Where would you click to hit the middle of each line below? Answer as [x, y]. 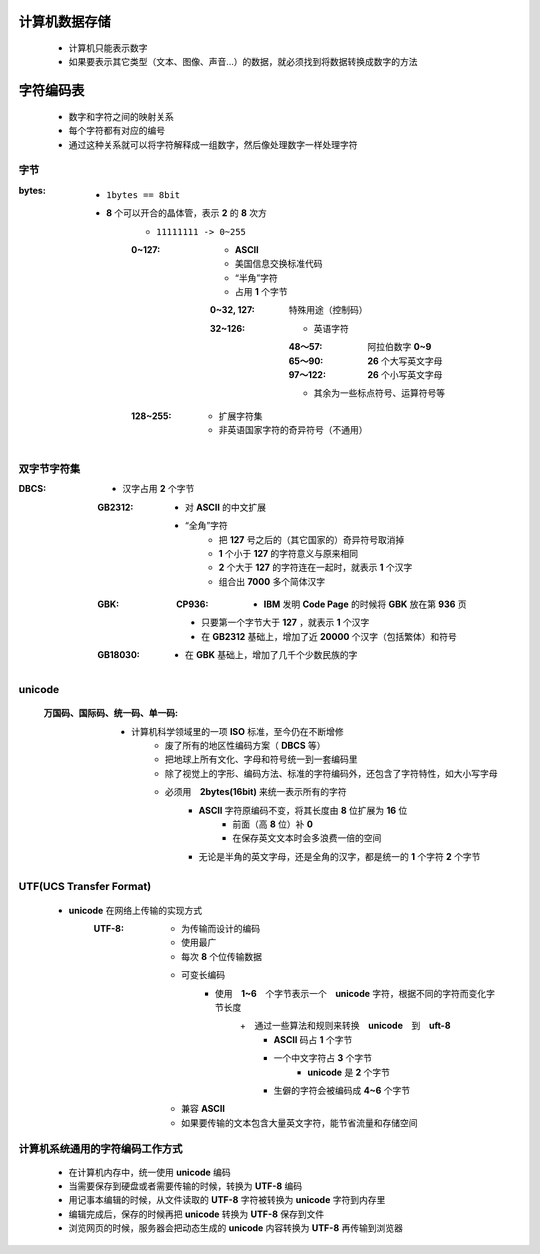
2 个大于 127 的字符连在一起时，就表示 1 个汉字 [315, 567]
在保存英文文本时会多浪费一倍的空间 [307, 838]
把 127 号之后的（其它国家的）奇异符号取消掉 [311, 539]
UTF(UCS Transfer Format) [85, 887]
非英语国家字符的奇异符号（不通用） [293, 430]
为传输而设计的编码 [220, 929]
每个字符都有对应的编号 [116, 131]
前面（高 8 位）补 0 [273, 824]
